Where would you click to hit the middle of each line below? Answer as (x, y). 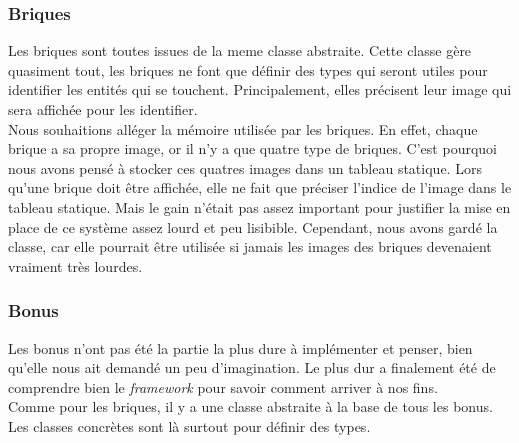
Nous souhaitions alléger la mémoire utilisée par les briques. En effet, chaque (243, 128)
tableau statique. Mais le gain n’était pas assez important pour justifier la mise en (259, 206)
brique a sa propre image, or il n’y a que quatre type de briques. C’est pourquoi (252, 148)
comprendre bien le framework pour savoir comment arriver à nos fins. (223, 386)
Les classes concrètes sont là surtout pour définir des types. (189, 425)
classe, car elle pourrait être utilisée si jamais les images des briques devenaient (250, 246)
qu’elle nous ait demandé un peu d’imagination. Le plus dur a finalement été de (252, 367)
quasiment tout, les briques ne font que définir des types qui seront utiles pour (248, 69)
